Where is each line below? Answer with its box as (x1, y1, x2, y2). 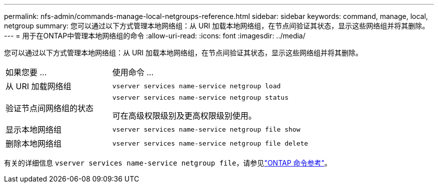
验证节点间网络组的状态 (5, 103, 94, 113)
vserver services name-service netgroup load (112, 82, 281, 90)
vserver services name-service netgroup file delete (112, 139, 308, 147)
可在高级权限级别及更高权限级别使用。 (112, 111, 256, 121)
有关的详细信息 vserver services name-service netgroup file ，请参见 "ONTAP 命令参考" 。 (4, 159, 332, 167)
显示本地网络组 (5, 125, 62, 135)
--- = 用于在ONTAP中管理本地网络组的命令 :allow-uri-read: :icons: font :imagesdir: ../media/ (4, 31, 305, 40)
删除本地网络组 (5, 139, 62, 149)
